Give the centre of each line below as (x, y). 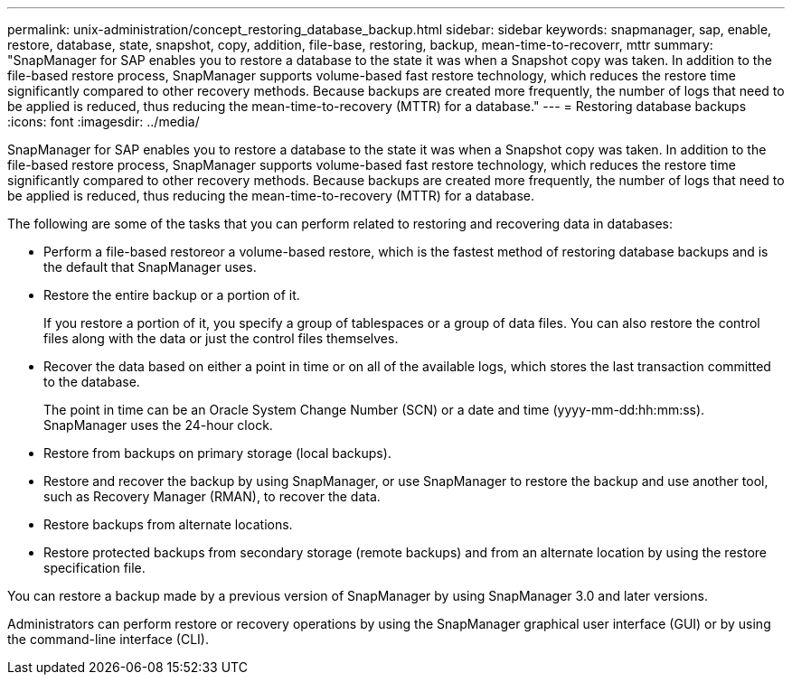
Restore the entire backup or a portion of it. (172, 295)
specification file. (94, 568)
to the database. (92, 382)
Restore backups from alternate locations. (168, 524)
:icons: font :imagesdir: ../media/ (104, 121)
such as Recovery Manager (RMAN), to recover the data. (212, 496)
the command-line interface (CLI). (108, 639)
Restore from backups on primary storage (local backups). (217, 453)
